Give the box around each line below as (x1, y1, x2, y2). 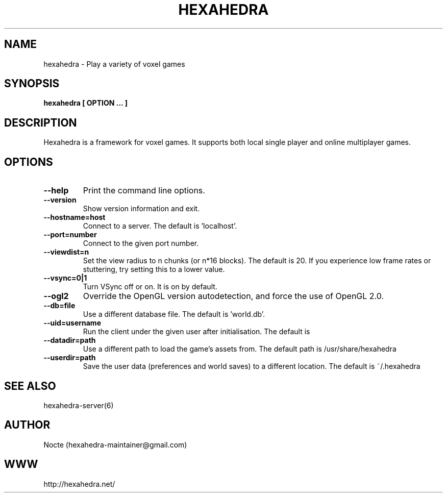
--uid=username (43, 318, 101, 328)
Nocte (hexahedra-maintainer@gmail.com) (43, 440, 187, 449)
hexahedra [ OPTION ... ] (43, 98, 128, 108)
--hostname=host (43, 213, 106, 222)
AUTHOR (4, 418, 51, 432)
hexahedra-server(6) (43, 401, 114, 410)
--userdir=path (43, 353, 96, 362)
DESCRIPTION (4, 116, 77, 129)
